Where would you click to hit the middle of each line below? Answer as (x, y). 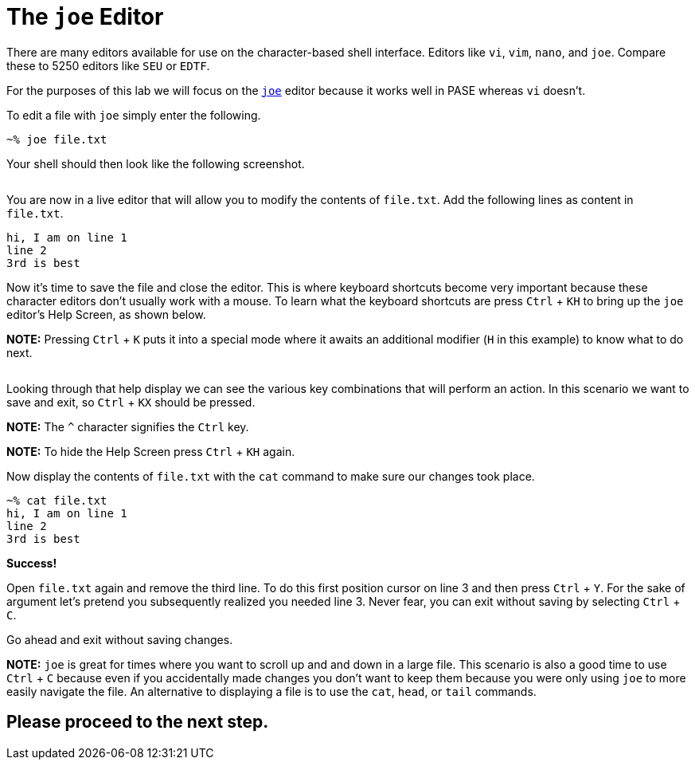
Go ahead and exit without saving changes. (120, 639)
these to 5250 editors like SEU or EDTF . (108, 65)
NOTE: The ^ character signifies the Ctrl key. (128, 426)
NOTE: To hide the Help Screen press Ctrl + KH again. (151, 451)
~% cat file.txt (57, 500)
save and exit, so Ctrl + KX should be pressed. (131, 402)
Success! (32, 563)
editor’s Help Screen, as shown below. (106, 314)
